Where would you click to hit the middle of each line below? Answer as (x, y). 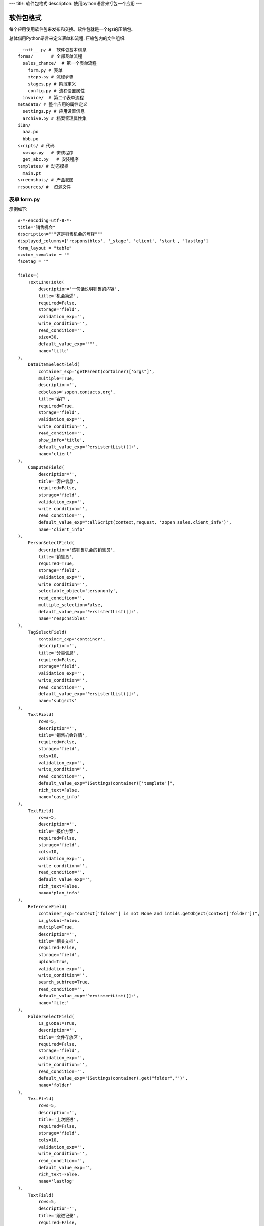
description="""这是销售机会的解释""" (60, 234)
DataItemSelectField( (54, 365)
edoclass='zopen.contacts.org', (77, 392)
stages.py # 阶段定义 (52, 84)
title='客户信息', (59, 481)
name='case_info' (59, 797)
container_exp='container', (72, 639)
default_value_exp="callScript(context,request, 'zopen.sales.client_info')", (135, 523)
